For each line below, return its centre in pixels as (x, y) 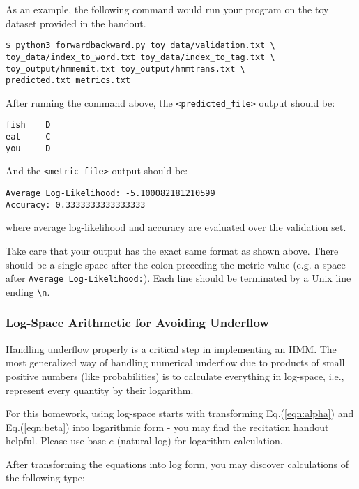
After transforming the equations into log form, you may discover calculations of (177, 464)
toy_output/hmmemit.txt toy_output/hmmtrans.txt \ (125, 69)
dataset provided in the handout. (76, 23)
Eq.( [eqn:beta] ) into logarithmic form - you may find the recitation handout (167, 427)
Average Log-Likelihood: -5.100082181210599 (110, 194)
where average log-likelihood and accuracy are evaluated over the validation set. (176, 227)
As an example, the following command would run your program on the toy (167, 9)
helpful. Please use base (56, 441)
